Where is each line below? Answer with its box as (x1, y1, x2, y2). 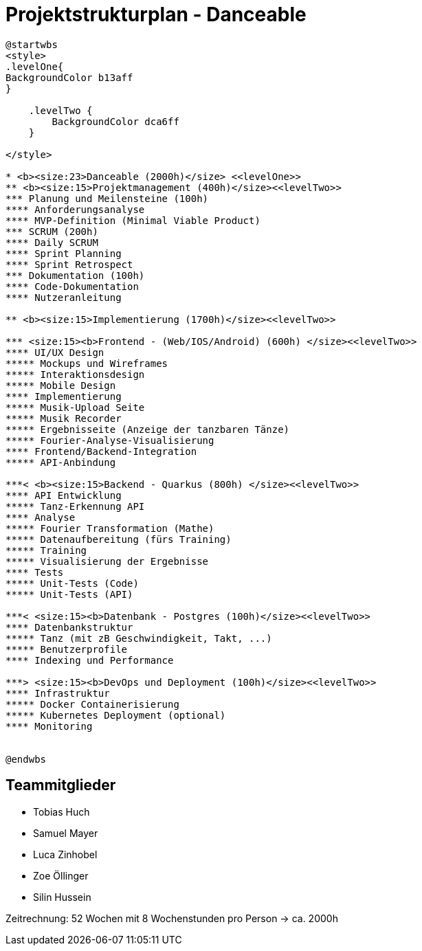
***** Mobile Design (5, 379, 116, 391)
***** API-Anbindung (5, 456, 116, 468)
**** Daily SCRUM (5, 236, 98, 248)
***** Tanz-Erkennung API (5, 500, 145, 512)
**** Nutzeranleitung (5, 291, 122, 303)
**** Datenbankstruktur (5, 621, 133, 633)
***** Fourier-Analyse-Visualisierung (5, 434, 214, 446)
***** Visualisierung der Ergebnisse (5, 555, 209, 567)
